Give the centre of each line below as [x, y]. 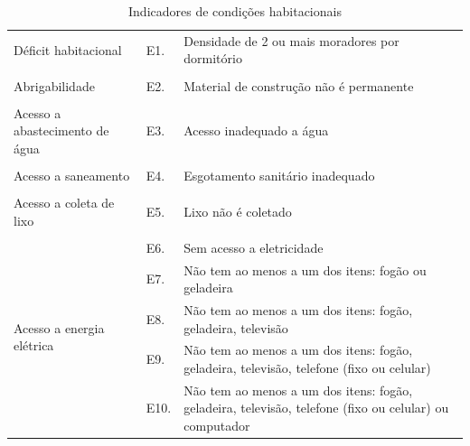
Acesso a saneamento [72, 175]
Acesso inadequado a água [256, 130]
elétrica [34, 345]
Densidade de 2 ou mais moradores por [291, 40]
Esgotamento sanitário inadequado [279, 175]
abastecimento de [61, 130]
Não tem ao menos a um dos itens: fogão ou [305, 269]
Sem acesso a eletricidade [254, 247]
